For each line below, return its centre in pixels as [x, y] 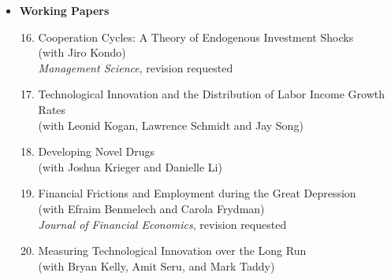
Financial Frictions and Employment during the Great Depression [197, 193]
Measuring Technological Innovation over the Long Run [172, 251]
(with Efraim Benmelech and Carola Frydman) [151, 208]
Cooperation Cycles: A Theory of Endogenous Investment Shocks [196, 37]
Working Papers [64, 10]
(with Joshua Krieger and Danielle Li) [130, 166]
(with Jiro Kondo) [82, 52]
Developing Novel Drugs [97, 151]
